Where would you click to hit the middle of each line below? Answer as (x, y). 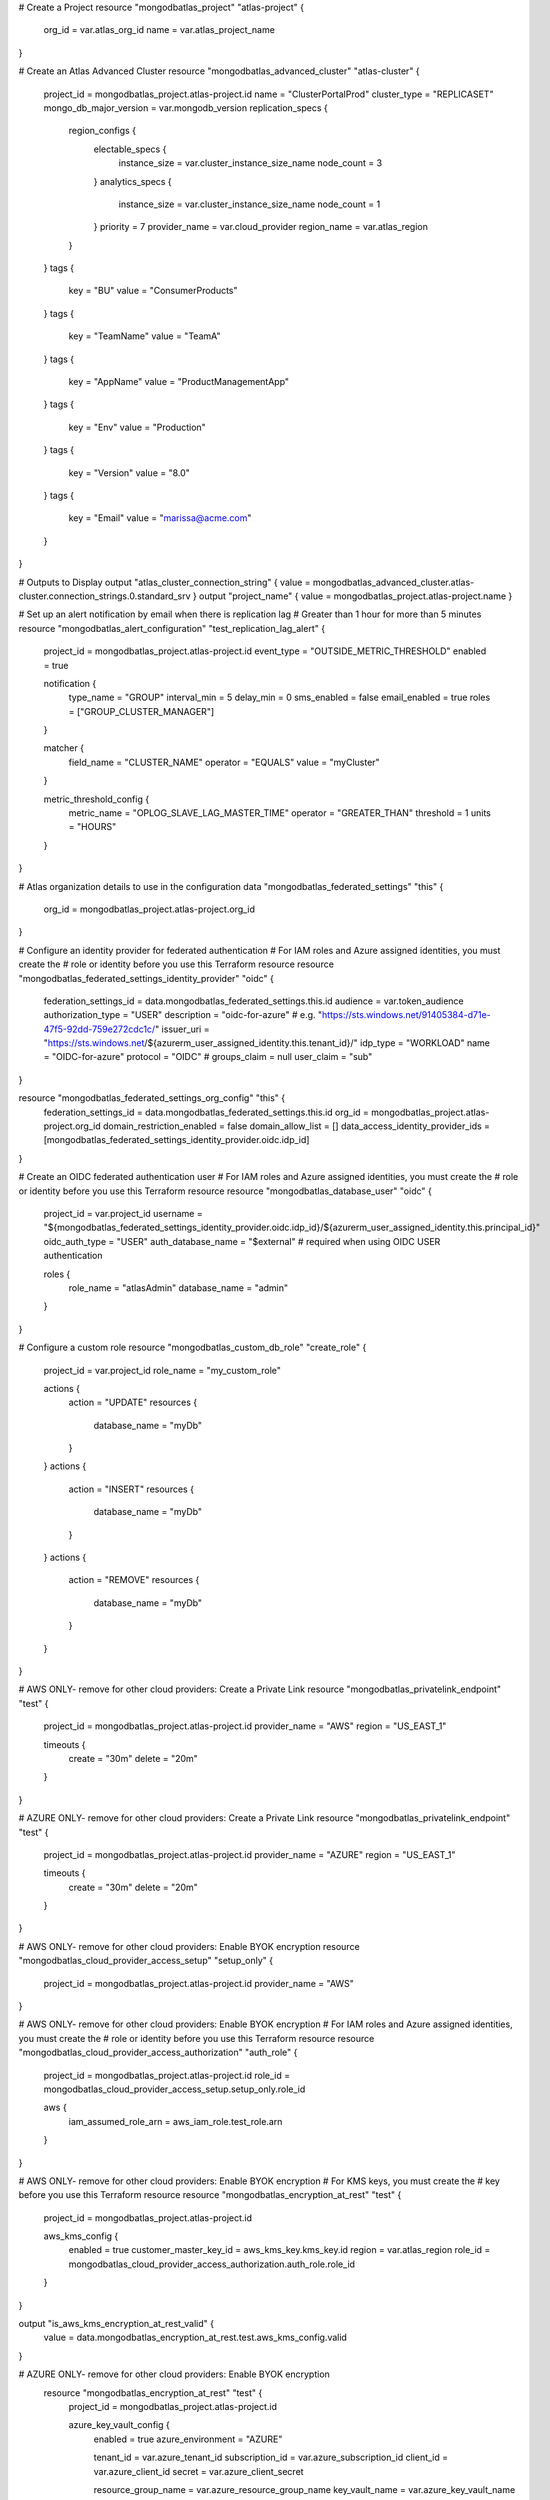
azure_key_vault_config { (119, 2425)
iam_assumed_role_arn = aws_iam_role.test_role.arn (175, 2121)
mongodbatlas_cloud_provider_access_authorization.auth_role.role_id (211, 2264)
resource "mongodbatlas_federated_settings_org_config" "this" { (151, 1098)
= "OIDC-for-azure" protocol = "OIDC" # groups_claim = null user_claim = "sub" (208, 1057)
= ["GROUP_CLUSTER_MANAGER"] (141, 711)
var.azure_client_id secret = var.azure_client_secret (198, 2471)
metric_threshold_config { (96, 799)
